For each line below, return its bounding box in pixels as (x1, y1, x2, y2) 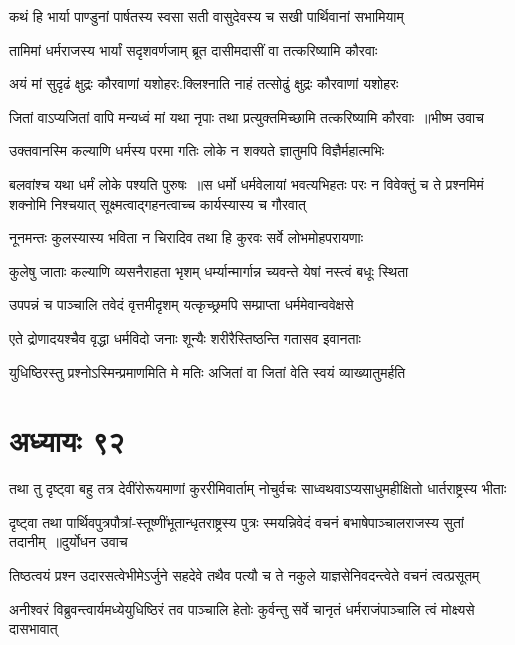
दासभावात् (9, 618, 58, 639)
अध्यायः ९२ (9, 420, 125, 461)
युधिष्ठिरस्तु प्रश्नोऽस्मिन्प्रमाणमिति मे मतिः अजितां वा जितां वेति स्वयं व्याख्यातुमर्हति (9, 361, 406, 382)
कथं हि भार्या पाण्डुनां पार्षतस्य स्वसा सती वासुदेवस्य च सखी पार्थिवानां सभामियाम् (9, 6, 404, 26)
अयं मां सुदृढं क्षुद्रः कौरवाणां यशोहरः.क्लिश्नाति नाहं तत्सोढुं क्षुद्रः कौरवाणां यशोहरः (9, 73, 399, 94)
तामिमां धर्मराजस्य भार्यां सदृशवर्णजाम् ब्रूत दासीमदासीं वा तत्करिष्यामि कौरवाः (9, 39, 378, 60)
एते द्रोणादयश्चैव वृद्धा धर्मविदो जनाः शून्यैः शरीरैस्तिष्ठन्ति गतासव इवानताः (9, 327, 361, 348)
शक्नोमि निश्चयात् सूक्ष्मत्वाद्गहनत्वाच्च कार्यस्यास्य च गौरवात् (9, 193, 307, 214)
